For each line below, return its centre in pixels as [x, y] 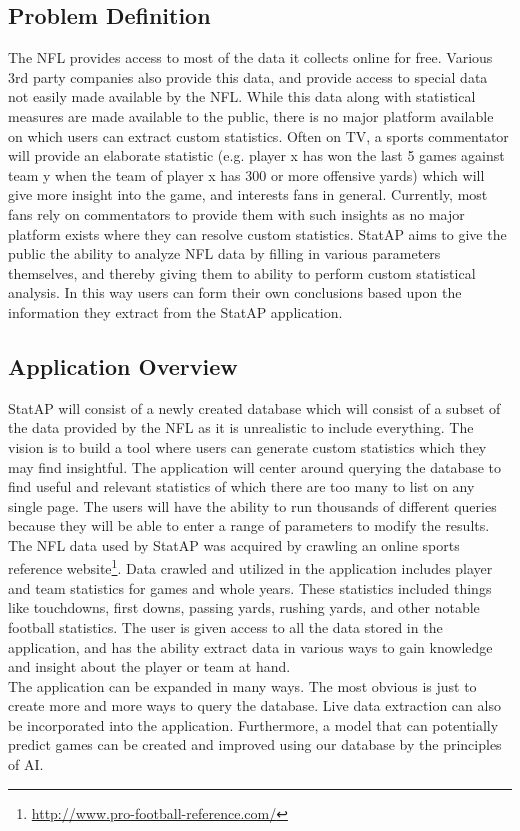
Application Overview [123, 365]
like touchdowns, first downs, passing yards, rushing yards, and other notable [244, 607]
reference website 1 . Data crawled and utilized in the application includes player [250, 567]
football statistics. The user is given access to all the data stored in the [225, 626]
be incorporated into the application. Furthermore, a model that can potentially [253, 724]
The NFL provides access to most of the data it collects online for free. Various [250, 57]
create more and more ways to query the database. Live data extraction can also [254, 705]
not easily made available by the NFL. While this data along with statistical [242, 96]
